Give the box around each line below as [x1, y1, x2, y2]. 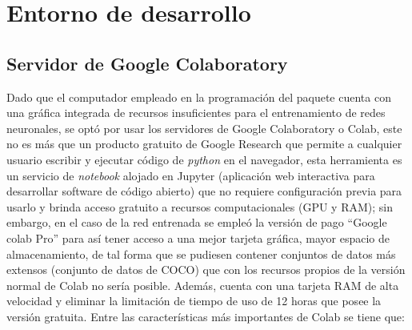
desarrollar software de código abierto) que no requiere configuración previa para [6, 183, 402, 199]
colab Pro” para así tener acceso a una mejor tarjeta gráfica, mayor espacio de [6, 229, 390, 246]
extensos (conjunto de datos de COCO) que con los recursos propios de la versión [6, 261, 406, 278]
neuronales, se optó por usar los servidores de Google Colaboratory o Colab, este [6, 119, 402, 136]
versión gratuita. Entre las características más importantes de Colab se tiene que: [6, 308, 405, 324]
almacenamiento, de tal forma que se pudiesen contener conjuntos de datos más [6, 245, 396, 262]
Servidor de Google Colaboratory [6, 50, 288, 75]
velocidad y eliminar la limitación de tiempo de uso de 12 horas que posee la [6, 292, 382, 309]
